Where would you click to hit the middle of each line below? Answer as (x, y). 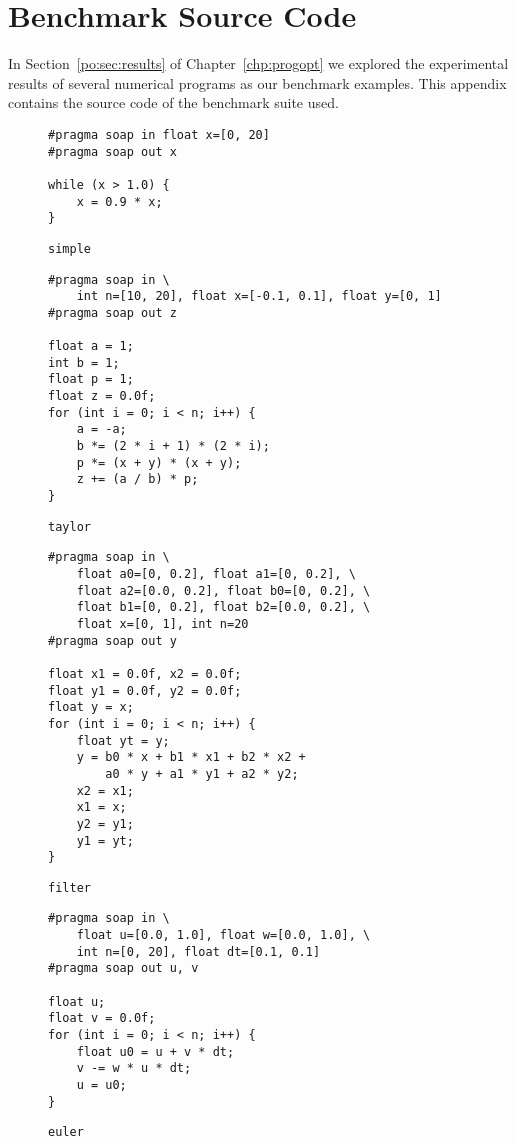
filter (69, 887)
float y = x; (91, 707)
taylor (69, 526)
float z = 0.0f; (102, 396)
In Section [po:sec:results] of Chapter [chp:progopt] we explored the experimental (258, 63)
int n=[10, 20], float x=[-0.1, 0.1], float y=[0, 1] (259, 296)
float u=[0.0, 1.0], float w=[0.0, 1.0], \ (223, 935)
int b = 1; (84, 362)
